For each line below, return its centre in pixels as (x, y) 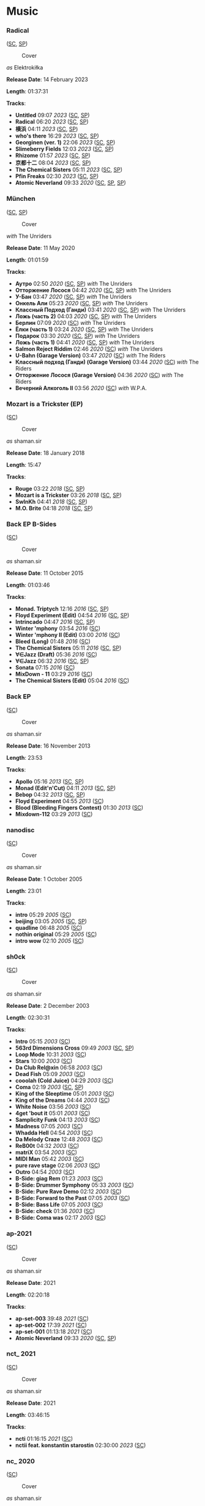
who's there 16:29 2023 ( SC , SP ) (57, 136)
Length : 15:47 (24, 465)
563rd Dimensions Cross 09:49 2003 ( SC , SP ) (75, 1048)
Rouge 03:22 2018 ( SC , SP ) (50, 489)
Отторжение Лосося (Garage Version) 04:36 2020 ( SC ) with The (99, 375)
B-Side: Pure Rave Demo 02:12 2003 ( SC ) (68, 1192)
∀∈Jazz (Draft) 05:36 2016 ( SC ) (56, 655)
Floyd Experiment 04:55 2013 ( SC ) (59, 801)
